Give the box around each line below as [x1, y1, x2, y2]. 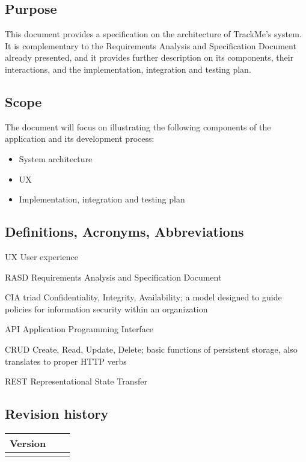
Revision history [5, 404, 109, 423]
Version [10, 436, 46, 450]
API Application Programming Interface [5, 323, 154, 335]
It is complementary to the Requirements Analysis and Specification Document [5, 39, 296, 52]
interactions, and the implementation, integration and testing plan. [5, 62, 251, 75]
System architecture [19, 152, 93, 165]
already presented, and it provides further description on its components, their [5, 51, 294, 64]
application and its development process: [5, 132, 155, 145]
